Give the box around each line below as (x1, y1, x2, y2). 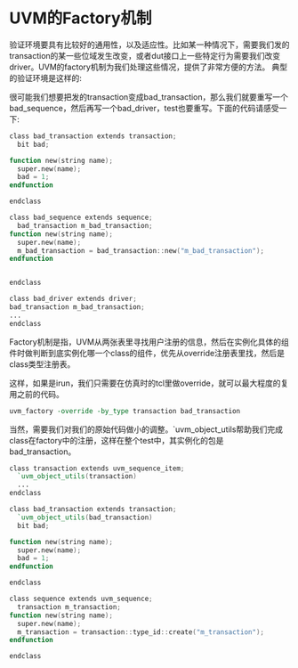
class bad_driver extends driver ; (9, 295, 138, 304)
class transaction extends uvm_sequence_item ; (9, 464, 185, 473)
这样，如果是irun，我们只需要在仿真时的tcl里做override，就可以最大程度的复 (9, 378, 289, 388)
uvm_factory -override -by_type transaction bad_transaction (9, 406, 241, 415)
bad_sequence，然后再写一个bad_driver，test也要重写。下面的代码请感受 (9, 102, 280, 113)
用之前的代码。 (9, 388, 64, 399)
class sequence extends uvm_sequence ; (9, 594, 153, 604)
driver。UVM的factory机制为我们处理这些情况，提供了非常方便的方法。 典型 (9, 61, 288, 72)
